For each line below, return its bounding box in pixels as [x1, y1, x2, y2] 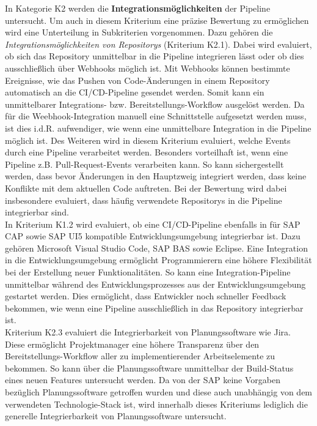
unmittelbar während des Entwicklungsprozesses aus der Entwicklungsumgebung [5, 277, 306, 290]
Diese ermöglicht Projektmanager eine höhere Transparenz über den [5, 337, 260, 350]
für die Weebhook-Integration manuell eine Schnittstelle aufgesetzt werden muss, [5, 110, 307, 122]
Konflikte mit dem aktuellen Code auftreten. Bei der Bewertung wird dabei [5, 181, 287, 194]
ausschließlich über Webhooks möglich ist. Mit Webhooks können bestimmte [5, 61, 290, 74]
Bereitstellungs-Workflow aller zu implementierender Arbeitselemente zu [5, 349, 275, 362]
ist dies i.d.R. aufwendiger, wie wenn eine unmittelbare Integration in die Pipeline [5, 121, 312, 134]
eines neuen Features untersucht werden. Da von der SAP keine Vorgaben [5, 373, 280, 386]
